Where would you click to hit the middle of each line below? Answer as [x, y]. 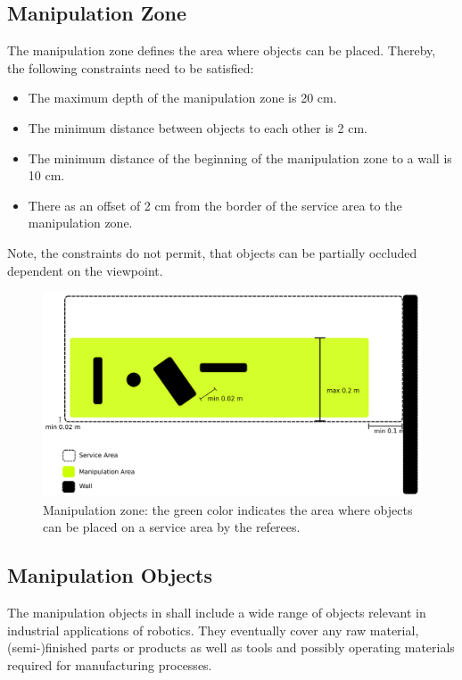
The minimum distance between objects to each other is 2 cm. [198, 127]
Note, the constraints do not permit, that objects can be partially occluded [212, 252]
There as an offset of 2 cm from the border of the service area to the [215, 205]
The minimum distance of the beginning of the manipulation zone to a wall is [240, 158]
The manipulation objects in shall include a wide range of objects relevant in [217, 612]
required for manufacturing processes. [110, 664]
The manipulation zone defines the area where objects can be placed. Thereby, [222, 50]
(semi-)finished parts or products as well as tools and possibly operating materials [231, 647]
